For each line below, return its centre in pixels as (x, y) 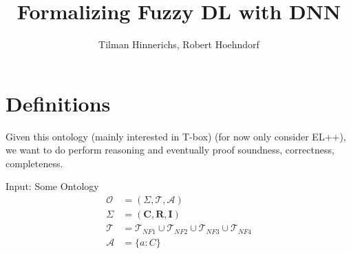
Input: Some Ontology (52, 186)
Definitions (58, 103)
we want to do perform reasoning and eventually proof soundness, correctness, (170, 150)
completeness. (34, 163)
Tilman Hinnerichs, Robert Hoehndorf (179, 44)
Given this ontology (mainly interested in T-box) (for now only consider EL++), (176, 136)
